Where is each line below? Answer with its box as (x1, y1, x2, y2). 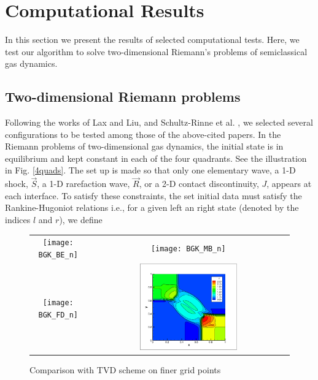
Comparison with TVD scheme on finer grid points (29, 363, 221, 376)
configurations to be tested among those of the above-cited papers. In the (5, 127, 281, 140)
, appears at (266, 177, 312, 190)
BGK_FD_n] (38, 310, 78, 319)
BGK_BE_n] (38, 251, 78, 260)
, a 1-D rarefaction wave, (37, 177, 130, 190)
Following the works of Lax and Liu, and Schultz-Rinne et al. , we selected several (5, 116, 313, 129)
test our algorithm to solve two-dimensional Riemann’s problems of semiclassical (5, 45, 308, 58)
